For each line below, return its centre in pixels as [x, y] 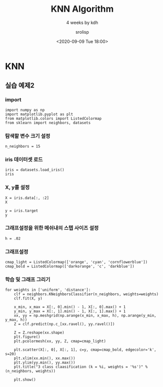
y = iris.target [22, 211]
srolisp [82, 32]
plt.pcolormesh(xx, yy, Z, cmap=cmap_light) [60, 341]
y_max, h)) [16, 320]
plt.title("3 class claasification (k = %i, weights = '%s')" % [81, 367]
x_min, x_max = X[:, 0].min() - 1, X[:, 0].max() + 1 [70, 307]
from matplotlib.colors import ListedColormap [53, 118]
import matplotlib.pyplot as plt [39, 114]
